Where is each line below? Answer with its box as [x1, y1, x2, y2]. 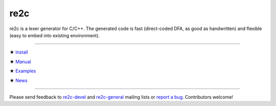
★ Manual [9, 59, 31, 65]
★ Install [9, 49, 28, 56]
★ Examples [9, 68, 36, 74]
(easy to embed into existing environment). [9, 32, 100, 38]
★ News [9, 77, 28, 84]
